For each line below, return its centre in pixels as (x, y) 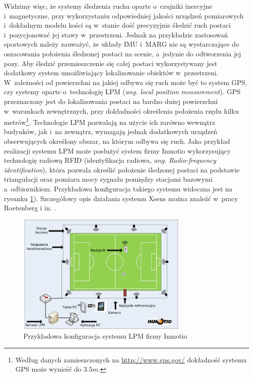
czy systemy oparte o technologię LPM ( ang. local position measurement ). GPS (122, 92)
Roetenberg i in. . (30, 208)
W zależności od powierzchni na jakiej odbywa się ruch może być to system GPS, (126, 82)
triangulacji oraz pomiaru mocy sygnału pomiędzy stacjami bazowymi (108, 179)
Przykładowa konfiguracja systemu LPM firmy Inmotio (105, 336)
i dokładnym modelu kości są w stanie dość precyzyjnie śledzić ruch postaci (117, 25)
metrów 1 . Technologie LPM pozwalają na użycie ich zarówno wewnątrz (110, 121)
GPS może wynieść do (48, 369)
